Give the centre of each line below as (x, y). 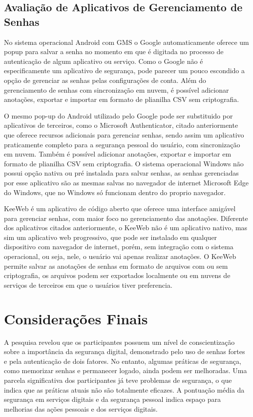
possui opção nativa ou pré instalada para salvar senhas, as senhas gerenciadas (121, 173)
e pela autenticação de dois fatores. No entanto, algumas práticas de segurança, (123, 361)
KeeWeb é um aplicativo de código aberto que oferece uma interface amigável (120, 208)
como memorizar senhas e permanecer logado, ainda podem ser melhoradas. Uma (126, 370)
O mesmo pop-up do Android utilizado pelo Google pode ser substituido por (118, 115)
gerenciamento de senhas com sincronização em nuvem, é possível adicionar (116, 89)
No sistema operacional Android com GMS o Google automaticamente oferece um (126, 42)
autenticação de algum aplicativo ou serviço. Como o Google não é (104, 61)
